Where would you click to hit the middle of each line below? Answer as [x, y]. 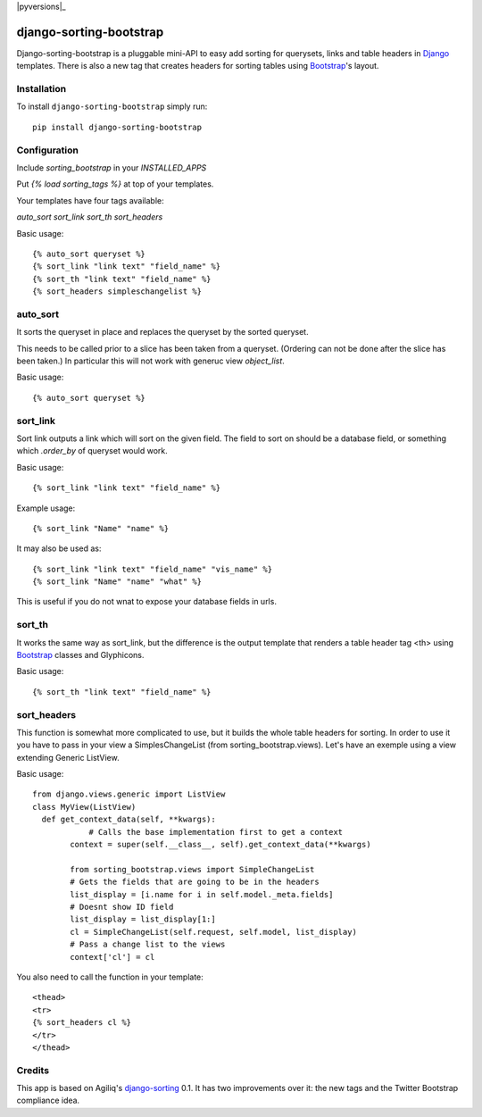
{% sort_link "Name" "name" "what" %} [117, 582]
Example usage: [46, 508]
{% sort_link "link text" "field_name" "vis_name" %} [152, 569]
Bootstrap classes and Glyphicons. [80, 654]
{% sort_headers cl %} [82, 1023]
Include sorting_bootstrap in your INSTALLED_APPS [112, 167]
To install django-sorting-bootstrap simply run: [112, 106]
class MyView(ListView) [84, 807]
